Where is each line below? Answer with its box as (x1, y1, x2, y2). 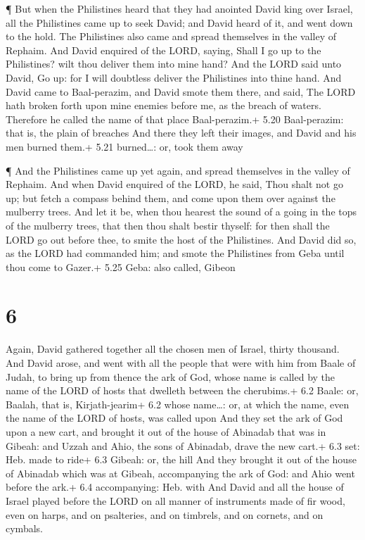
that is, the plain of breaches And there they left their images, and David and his (6, 125, 357, 140)
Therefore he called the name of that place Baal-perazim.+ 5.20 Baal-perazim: (6, 111, 344, 126)
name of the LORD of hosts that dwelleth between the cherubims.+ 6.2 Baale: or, (6, 383, 359, 398)
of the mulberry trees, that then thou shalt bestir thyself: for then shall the (6, 218, 330, 232)
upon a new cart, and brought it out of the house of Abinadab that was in (6, 424, 326, 439)
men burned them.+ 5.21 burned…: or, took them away (6, 139, 243, 153)
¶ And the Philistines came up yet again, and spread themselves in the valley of (6, 163, 350, 177)
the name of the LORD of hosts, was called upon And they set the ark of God (6, 410, 343, 425)
